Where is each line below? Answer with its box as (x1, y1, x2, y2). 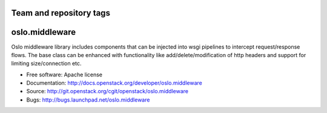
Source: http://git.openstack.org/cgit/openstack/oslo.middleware (26, 88, 189, 95)
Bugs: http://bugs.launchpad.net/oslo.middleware (26, 96, 150, 103)
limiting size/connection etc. (11, 60, 82, 67)
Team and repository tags (11, 8, 110, 18)
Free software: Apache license (26, 71, 103, 78)
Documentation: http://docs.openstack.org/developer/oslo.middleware (26, 79, 202, 87)
